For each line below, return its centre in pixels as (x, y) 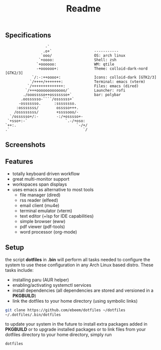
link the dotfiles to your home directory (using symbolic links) (75, 301)
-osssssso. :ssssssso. (47, 103)
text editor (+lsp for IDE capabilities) (57, 216)
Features (19, 162)
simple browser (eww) (42, 221)
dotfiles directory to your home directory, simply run (58, 335)
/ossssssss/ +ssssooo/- (46, 112)
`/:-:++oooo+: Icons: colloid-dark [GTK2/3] (94, 77)
